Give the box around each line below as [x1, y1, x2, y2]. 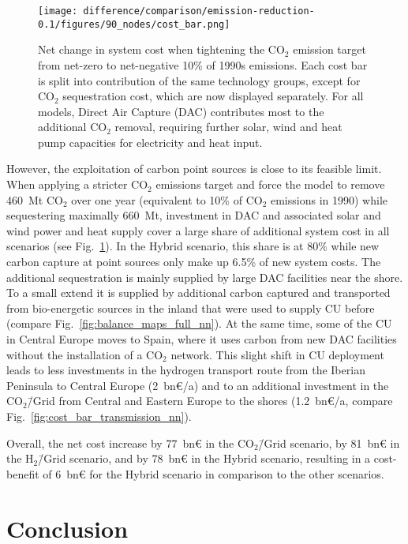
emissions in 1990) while [270, 191, 387, 208]
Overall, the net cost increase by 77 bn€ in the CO [6, 434, 254, 451]
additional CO [38, 118, 107, 135]
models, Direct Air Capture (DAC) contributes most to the [38, 103, 324, 119]
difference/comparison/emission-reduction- [83, 6, 315, 17]
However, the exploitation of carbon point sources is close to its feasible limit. [6, 160, 382, 177]
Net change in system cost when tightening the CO [38, 41, 285, 58]
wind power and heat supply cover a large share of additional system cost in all [6, 222, 390, 238]
